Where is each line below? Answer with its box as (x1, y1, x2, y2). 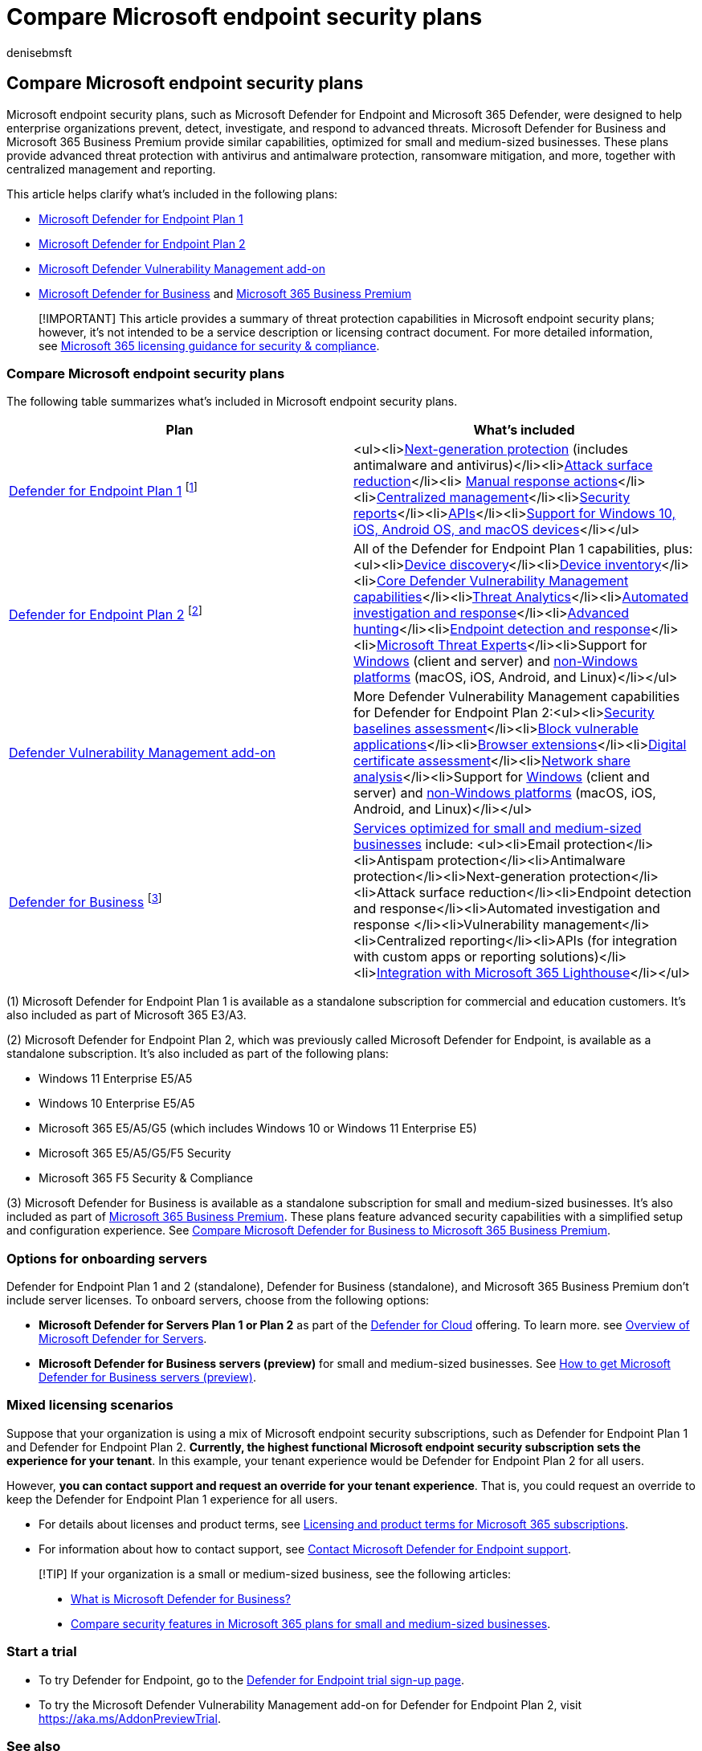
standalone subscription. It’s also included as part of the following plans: (6, 1047, 389, 1061)
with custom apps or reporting (353, 949, 537, 965)
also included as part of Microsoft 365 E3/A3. (6, 1008, 247, 1022)
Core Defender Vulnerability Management (376, 573, 629, 590)
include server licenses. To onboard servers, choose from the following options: (6, 1293, 430, 1308)
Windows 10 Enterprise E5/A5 (39, 1096, 195, 1111)
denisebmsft (6, 45, 72, 59)
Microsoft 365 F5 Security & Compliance (39, 1171, 253, 1186)
